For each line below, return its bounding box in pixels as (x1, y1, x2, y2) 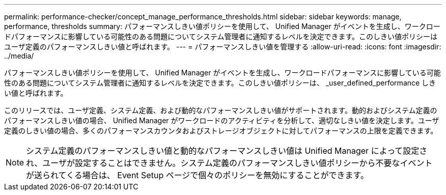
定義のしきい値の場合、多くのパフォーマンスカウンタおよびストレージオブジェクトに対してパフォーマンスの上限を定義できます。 (4, 126, 438, 135)
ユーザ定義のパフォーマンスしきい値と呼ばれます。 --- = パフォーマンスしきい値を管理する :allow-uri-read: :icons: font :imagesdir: (4, 42, 441, 51)
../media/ (4, 51, 34, 60)
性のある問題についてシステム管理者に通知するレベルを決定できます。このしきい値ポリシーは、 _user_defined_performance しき (4, 78, 436, 87)
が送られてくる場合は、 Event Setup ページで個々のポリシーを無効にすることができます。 (26, 170, 369, 180)
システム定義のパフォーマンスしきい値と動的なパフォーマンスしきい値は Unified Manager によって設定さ (26, 146, 428, 156)
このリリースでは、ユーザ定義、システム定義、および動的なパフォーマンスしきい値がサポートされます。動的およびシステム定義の (4, 106, 437, 115)
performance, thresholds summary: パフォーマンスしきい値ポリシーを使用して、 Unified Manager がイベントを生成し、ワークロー (4, 22, 440, 31)
